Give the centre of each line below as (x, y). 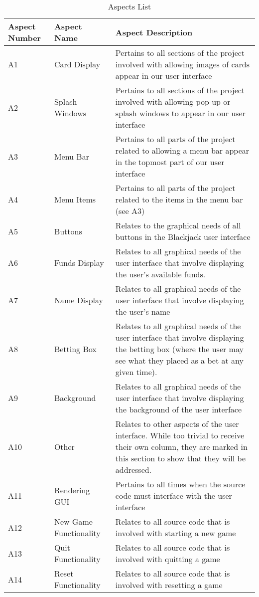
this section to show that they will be (180, 458)
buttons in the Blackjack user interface (183, 237)
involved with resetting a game (169, 585)
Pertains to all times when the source (180, 484)
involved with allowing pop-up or (173, 101)
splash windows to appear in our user (180, 113)
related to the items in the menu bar (179, 199)
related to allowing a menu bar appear (182, 150)
